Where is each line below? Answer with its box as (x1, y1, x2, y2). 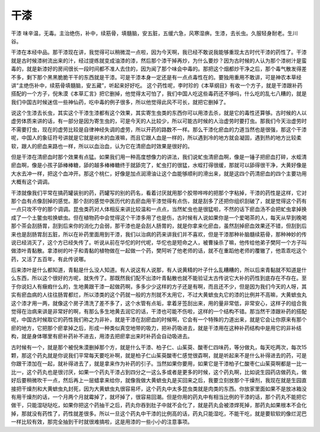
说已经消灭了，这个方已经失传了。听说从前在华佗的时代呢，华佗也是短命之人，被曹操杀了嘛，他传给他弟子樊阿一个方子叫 (11, 239, 307, 246)
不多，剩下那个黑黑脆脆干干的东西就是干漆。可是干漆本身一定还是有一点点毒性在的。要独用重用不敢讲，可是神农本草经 (11, 73, 302, 81)
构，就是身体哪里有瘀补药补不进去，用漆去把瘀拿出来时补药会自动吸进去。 (11, 332, 193, 340)
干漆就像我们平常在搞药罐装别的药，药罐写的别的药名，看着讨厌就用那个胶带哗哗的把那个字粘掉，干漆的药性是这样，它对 (11, 189, 307, 196)
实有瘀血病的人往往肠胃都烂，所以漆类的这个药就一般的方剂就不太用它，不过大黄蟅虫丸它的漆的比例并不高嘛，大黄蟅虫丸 (11, 291, 307, 299)
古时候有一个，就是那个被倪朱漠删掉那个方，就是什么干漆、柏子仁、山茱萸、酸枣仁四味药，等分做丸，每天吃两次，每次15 (11, 344, 307, 351)
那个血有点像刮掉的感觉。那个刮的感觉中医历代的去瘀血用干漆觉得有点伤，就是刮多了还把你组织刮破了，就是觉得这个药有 (11, 197, 307, 204)
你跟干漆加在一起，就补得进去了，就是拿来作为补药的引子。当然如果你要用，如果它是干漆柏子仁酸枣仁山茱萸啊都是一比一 (11, 360, 307, 367)
